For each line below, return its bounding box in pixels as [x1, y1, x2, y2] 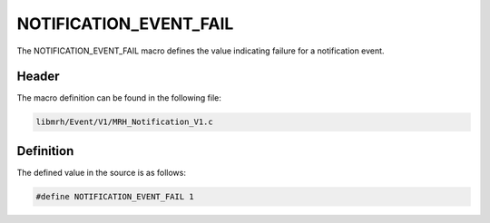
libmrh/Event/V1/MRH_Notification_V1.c [35, 117, 213, 127]
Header [16, 69, 60, 84]
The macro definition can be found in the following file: [16, 92, 222, 103]
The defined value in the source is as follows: [16, 167, 186, 178]
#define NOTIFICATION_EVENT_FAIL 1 [35, 191, 194, 201]
